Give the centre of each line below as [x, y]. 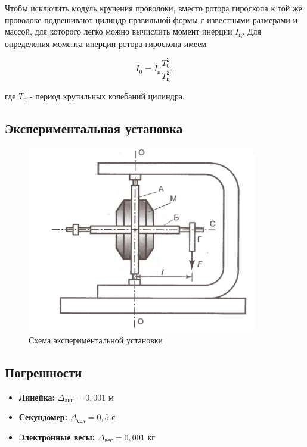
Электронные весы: [57, 437]
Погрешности [44, 372]
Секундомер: [43, 417]
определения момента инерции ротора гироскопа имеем [106, 43]
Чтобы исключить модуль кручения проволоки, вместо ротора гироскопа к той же [153, 8]
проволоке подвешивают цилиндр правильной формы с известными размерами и [151, 19]
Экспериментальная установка [94, 128]
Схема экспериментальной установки [96, 340]
